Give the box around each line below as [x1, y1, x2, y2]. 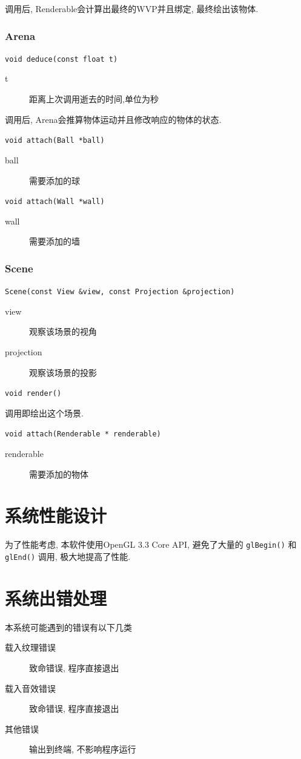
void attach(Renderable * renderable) [5, 430, 161, 439]
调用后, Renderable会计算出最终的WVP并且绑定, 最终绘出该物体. [5, 2, 259, 15]
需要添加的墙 [29, 235, 80, 248]
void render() [5, 389, 62, 398]
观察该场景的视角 [29, 325, 97, 338]
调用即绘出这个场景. [5, 406, 84, 419]
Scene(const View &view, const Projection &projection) [5, 287, 235, 297]
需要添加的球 [29, 174, 80, 186]
